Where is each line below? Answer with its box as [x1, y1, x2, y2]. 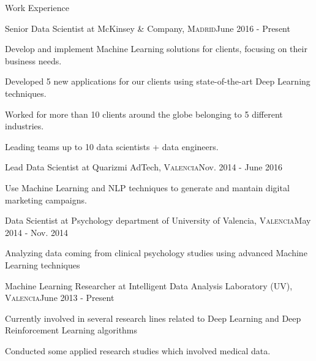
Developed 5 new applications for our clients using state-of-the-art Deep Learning [5, 75, 310, 88]
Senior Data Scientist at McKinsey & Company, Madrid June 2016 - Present [5, 21, 290, 34]
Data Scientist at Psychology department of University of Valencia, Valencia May [5, 214, 311, 227]
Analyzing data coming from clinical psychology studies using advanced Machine [5, 246, 307, 259]
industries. [5, 120, 44, 132]
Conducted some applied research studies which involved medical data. [5, 344, 271, 357]
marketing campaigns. [5, 193, 87, 206]
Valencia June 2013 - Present [5, 291, 115, 304]
